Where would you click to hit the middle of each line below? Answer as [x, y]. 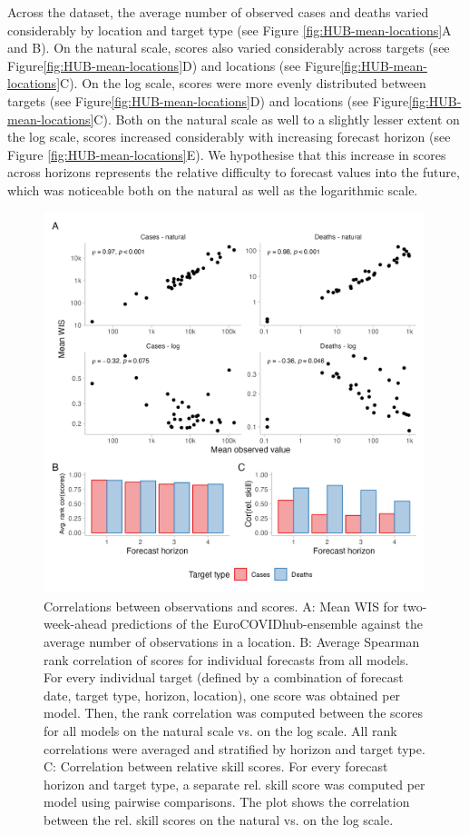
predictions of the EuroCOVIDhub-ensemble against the [267, 624]
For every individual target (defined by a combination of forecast [224, 677]
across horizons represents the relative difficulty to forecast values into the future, [234, 172]
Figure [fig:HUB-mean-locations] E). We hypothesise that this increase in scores [227, 154]
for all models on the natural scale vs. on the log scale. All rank [220, 731]
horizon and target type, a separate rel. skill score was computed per [234, 784]
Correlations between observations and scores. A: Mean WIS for [221, 606]
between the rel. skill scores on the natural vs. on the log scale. [219, 820]
